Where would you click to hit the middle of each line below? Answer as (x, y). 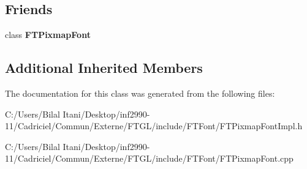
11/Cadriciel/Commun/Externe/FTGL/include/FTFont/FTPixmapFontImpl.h (154, 126)
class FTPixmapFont (48, 35)
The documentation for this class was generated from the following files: (140, 93)
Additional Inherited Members (104, 68)
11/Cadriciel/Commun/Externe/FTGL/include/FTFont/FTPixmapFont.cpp (149, 158)
